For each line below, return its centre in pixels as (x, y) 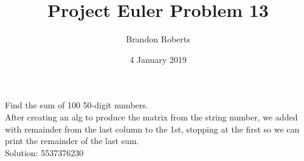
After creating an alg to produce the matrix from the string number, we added (151, 117)
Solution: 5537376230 (44, 152)
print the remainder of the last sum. (72, 141)
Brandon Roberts (158, 39)
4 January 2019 (158, 59)
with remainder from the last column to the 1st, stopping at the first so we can (152, 129)
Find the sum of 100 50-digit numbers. (77, 105)
